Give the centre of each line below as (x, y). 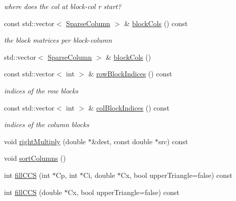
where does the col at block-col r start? (63, 6)
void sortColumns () (35, 158)
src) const (173, 141)
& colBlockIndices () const (129, 107)
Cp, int (67, 175)
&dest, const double (122, 141)
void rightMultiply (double (45, 141)
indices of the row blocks (41, 90)
